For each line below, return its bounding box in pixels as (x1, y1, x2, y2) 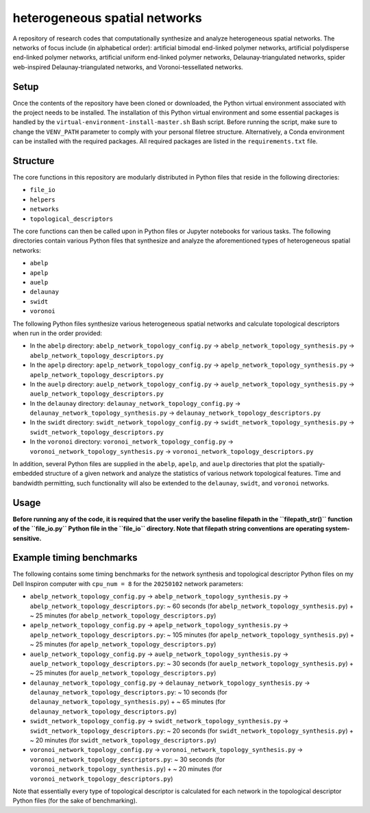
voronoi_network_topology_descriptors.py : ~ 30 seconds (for (29, 755, 225, 764)
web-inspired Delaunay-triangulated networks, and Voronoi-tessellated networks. (12, 62, 243, 71)
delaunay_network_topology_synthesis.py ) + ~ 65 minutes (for (29, 698, 226, 706)
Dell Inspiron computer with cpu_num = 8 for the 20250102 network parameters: (12, 579, 243, 587)
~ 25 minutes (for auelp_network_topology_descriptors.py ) (29, 669, 217, 677)
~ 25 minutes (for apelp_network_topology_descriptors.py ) (29, 640, 217, 648)
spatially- (299, 460, 325, 468)
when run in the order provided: (12, 329, 103, 337)
